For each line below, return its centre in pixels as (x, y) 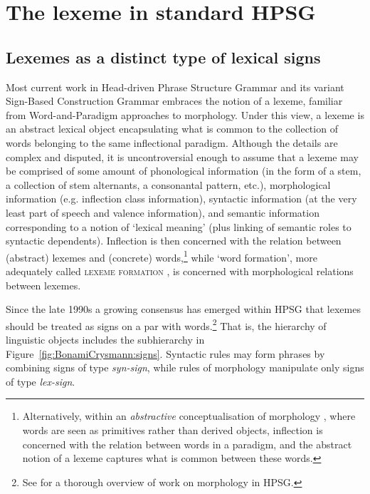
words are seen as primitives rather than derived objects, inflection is (173, 429)
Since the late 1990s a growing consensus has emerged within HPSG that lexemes (183, 309)
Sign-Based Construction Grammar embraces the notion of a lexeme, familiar (174, 101)
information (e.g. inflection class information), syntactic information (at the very (181, 199)
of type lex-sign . (41, 381)
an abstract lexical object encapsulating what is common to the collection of (172, 129)
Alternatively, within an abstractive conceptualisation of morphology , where (189, 416)
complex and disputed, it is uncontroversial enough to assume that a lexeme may (182, 156)
